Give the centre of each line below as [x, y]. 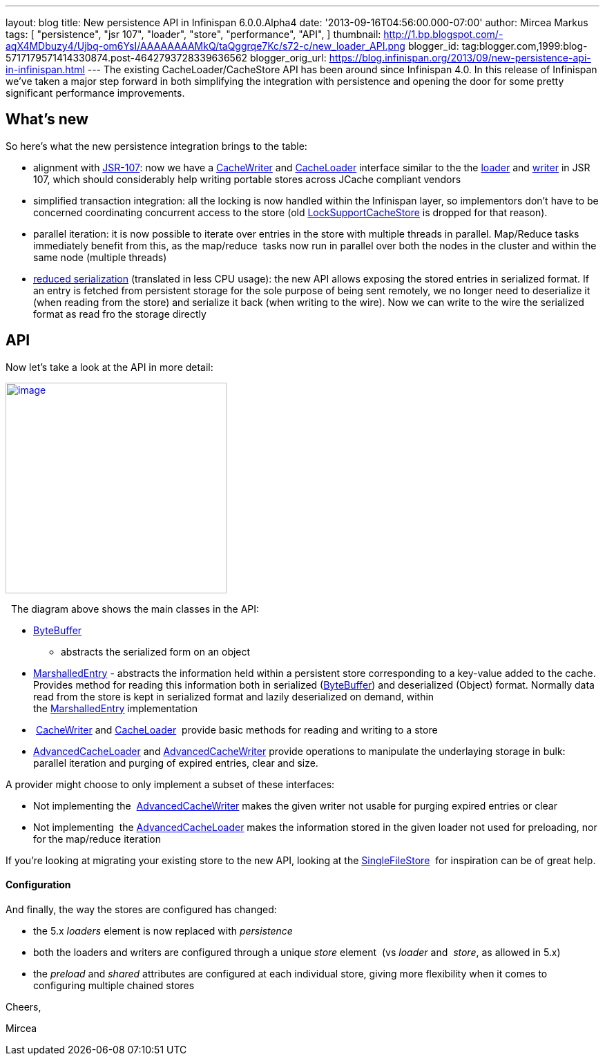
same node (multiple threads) [100, 257]
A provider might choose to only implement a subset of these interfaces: [170, 784]
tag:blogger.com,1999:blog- [525, 46]
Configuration [38, 885]
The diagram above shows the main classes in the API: [135, 609]
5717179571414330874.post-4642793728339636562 [127, 58]
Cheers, [23, 1006]
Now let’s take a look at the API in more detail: [109, 367]
